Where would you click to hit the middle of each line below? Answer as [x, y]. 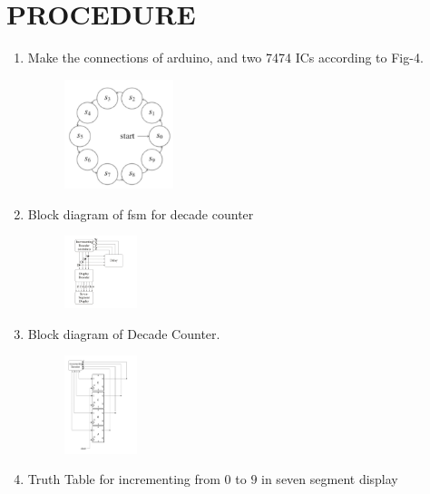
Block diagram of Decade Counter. [124, 333]
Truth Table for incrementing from [124, 479]
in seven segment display [330, 479]
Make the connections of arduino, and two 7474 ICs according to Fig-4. [225, 58]
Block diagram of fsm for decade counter [141, 213]
